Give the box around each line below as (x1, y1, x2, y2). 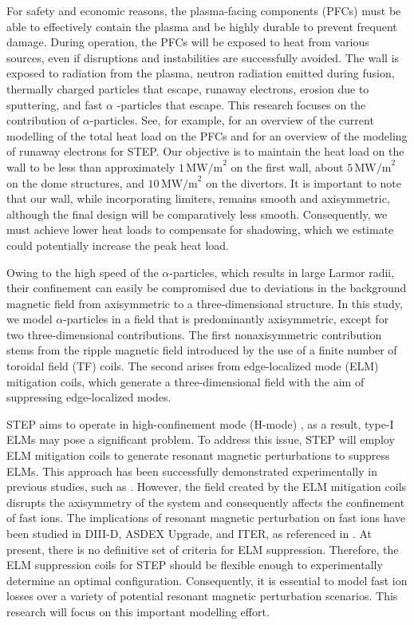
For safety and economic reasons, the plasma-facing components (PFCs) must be (6, 2, 401, 18)
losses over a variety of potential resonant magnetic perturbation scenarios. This (6, 587, 398, 604)
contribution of (6, 112, 80, 129)
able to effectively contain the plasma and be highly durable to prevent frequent (6, 18, 397, 34)
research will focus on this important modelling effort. (6, 603, 270, 619)
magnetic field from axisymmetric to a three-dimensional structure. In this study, (6, 295, 403, 311)
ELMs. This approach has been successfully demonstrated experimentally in (6, 462, 377, 479)
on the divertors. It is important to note (206, 174, 402, 191)
